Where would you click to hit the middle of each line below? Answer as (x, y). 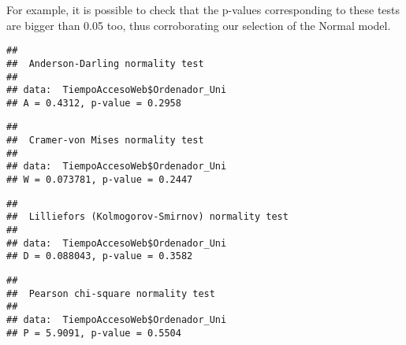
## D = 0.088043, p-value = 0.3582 (100, 256)
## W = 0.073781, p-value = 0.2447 (100, 180)
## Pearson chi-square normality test (111, 293)
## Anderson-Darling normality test (105, 63)
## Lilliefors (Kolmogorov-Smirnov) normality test (147, 217)
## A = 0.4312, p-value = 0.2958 (94, 103)
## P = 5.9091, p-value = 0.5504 (94, 333)
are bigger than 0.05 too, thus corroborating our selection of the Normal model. (199, 25)
